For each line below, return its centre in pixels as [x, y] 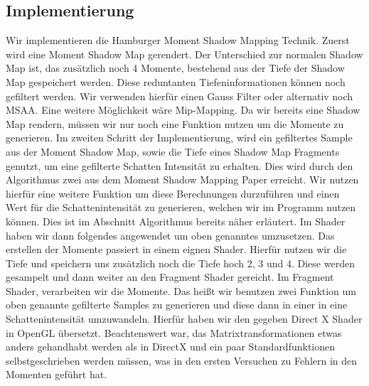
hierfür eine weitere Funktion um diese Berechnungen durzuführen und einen [173, 193]
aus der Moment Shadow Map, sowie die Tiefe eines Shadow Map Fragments [173, 151]
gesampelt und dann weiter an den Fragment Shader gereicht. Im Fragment [170, 277]
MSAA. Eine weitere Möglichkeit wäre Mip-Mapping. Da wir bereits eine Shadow [183, 110]
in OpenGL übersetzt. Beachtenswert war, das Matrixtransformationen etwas [174, 332]
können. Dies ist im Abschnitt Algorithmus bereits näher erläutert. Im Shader [176, 221]
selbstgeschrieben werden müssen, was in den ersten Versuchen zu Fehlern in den [182, 360]
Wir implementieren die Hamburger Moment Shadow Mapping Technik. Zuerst [178, 40]
